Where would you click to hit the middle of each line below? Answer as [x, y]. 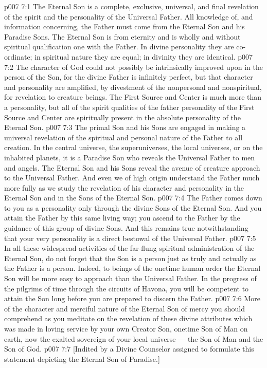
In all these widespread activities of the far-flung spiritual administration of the [129, 248]
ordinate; [18, 56]
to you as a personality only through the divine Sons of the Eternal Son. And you [133, 207]
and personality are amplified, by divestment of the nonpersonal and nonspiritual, [133, 87]
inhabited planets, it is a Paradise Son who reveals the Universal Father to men [130, 157]
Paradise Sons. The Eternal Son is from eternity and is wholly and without [122, 36]
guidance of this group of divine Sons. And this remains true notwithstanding [126, 228]
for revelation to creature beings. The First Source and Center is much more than [133, 97]
